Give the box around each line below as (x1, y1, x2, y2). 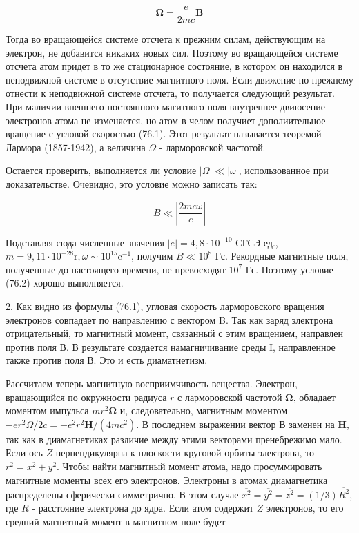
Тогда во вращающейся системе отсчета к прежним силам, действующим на (6, 32, 326, 46)
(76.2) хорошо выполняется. (6, 275, 124, 290)
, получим (131, 249, 173, 263)
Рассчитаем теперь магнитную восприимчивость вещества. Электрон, (6, 376, 298, 390)
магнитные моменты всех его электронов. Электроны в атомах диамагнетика (6, 472, 328, 487)
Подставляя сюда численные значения (6, 235, 165, 249)
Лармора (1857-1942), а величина (6, 139, 146, 154)
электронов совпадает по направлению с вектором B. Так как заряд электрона (6, 312, 333, 327)
